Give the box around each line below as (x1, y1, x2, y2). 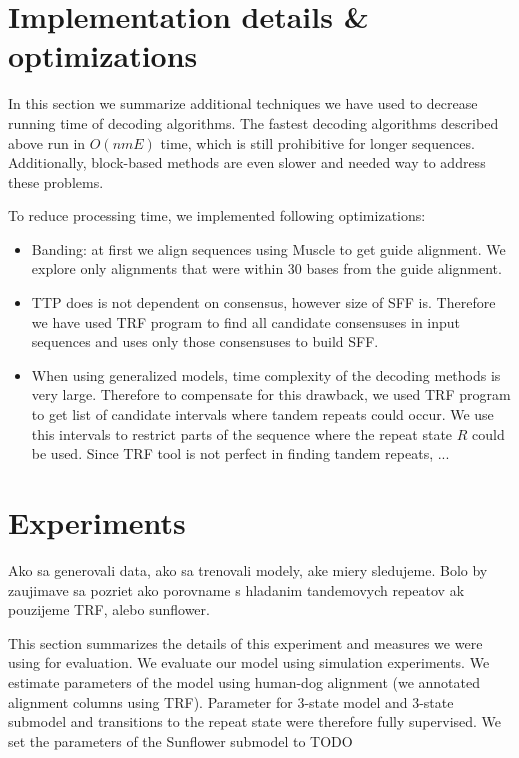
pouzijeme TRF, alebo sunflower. (8, 599, 210, 620)
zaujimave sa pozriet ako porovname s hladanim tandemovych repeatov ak (8, 579, 465, 600)
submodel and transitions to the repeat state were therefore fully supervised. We (8, 711, 502, 732)
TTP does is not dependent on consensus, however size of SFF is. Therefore (31, 292, 496, 313)
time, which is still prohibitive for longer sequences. (160, 132, 475, 153)
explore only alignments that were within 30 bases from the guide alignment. (31, 258, 502, 279)
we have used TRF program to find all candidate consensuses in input (31, 311, 461, 332)
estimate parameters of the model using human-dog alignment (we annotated (8, 671, 481, 692)
